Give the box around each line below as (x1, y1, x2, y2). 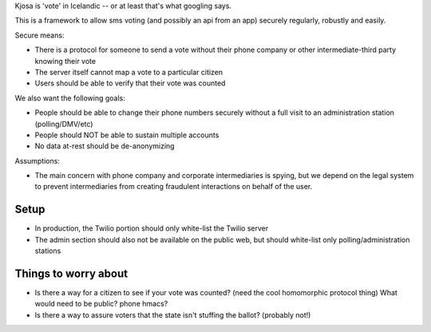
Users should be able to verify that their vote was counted (34, 78, 226, 88)
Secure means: (14, 30, 65, 40)
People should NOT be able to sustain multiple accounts (34, 130, 219, 140)
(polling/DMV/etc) (34, 119, 93, 128)
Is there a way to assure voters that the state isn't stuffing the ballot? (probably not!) (34, 310, 311, 319)
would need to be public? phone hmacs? (34, 299, 168, 309)
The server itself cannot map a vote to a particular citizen (34, 67, 223, 77)
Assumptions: (14, 156, 60, 165)
